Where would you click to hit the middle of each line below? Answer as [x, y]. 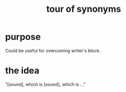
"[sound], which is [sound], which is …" [46, 84]
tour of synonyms [84, 9]
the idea [22, 71]
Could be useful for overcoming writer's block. [53, 50]
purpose [23, 37]
